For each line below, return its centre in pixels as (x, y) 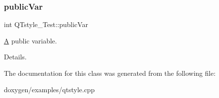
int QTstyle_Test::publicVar (46, 24)
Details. (15, 57)
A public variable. (30, 40)
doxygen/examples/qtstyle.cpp (49, 89)
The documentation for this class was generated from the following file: (110, 73)
